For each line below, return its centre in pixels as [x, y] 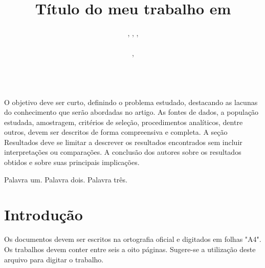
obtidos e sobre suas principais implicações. [72, 162]
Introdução [43, 214]
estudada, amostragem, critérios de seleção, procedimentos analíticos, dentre [124, 122]
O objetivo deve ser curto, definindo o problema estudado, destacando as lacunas [131, 102]
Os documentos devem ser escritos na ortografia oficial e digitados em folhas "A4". [133, 239]
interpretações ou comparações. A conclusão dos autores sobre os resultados [123, 152]
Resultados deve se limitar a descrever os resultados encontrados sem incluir [123, 142]
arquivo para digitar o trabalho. [54, 259]
